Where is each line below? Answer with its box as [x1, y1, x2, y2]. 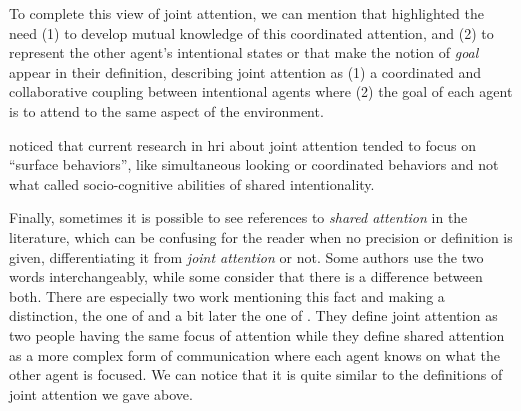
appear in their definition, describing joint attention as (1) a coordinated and [9, 61, 482, 82]
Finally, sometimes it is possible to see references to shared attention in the [9, 207, 468, 228]
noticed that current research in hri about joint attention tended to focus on [9, 134, 477, 155]
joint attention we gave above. [9, 383, 193, 404]
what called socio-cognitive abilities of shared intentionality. [9, 173, 375, 194]
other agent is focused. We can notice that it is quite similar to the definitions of [9, 364, 503, 385]
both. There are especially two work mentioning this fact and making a [9, 285, 445, 306]
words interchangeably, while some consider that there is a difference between [9, 266, 483, 287]
